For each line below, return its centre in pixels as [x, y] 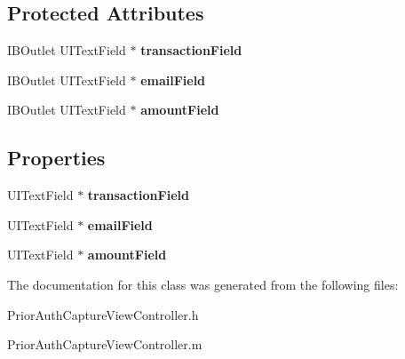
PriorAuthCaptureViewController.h [103, 314]
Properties [56, 158]
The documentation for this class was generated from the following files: [203, 284]
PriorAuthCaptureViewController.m [105, 344]
